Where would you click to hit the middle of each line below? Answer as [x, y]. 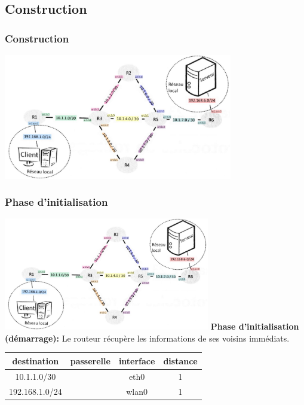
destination [36, 360]
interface [137, 360]
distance [180, 360]
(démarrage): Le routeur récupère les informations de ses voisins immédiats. [147, 338]
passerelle [90, 360]
